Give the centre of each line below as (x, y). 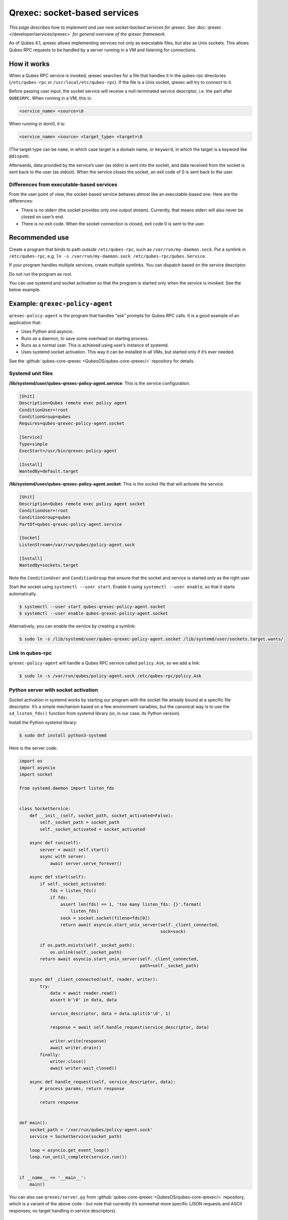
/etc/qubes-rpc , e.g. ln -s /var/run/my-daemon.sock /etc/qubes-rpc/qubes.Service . (108, 256)
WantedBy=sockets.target (49, 565)
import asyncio (37, 768)
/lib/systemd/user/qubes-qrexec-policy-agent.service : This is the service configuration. (100, 383)
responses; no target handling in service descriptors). (63, 1211)
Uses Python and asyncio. (47, 331)
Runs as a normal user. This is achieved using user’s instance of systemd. (95, 345)
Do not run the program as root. (41, 274)
